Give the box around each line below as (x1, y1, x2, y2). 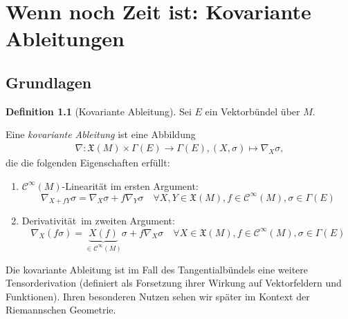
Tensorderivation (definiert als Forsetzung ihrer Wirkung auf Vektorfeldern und (6, 275, 342, 290)
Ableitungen (6, 24, 125, 52)
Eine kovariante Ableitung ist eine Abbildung (6, 127, 196, 142)
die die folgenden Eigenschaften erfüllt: (6, 155, 170, 169)
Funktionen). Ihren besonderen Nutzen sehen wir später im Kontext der (6, 289, 310, 303)
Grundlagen (6, 71, 92, 93)
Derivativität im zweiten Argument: (21, 213, 175, 228)
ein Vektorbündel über (205, 104, 300, 118)
